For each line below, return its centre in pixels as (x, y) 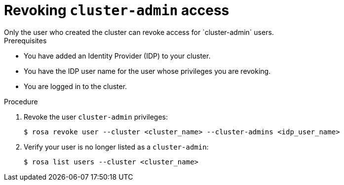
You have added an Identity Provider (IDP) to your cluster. (117, 56)
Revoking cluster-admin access (117, 10)
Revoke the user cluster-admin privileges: (96, 117)
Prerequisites (25, 40)
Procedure (21, 101)
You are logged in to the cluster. (76, 86)
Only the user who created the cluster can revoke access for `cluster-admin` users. (139, 32)
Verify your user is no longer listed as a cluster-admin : (116, 147)
